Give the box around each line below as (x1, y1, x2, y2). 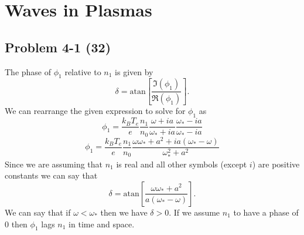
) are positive (252, 157, 300, 170)
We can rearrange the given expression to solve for (5, 105, 186, 117)
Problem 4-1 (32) (5, 38, 111, 56)
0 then (5, 217, 28, 230)
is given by (115, 65, 153, 78)
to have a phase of (233, 206, 299, 218)
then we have (100, 206, 148, 218)
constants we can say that (5, 169, 98, 182)
